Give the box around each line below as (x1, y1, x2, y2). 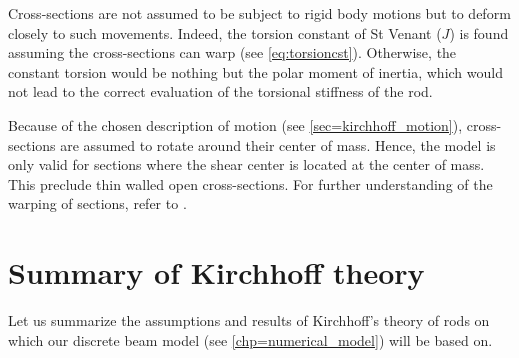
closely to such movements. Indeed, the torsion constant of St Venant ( (8, 22, 442, 43)
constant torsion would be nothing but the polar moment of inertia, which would (8, 61, 503, 82)
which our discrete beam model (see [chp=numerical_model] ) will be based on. (8, 329, 493, 350)
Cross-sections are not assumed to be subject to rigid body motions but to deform (8, 3, 511, 23)
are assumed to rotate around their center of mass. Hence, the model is (60, 134, 496, 155)
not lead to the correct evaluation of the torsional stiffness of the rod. (8, 81, 433, 102)
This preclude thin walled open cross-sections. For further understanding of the (8, 173, 493, 194)
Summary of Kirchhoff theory (8, 252, 425, 293)
